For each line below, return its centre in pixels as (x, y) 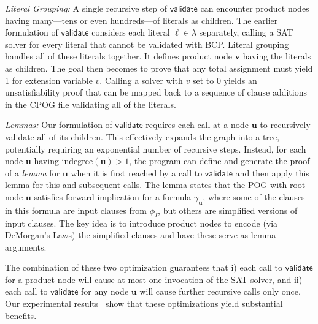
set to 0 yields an (225, 80)
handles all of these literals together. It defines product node (118, 56)
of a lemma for (33, 172)
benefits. (21, 315)
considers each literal (131, 32)
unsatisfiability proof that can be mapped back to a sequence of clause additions (156, 92)
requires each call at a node (197, 125)
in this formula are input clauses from (76, 210)
